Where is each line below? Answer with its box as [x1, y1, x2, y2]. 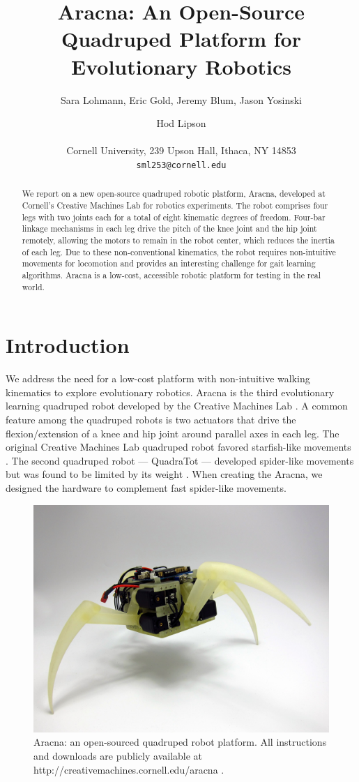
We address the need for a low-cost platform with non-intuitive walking [6, 371, 310, 386]
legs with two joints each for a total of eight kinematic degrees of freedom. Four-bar [22, 211, 326, 223]
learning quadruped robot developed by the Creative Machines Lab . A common [6, 398, 348, 413]
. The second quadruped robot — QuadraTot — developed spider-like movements [6, 453, 354, 467]
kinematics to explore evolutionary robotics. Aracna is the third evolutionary [6, 384, 335, 399]
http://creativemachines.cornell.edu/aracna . [33, 762, 224, 776]
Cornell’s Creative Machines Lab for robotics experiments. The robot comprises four [22, 199, 328, 211]
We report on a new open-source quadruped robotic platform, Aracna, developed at [22, 188, 326, 200]
